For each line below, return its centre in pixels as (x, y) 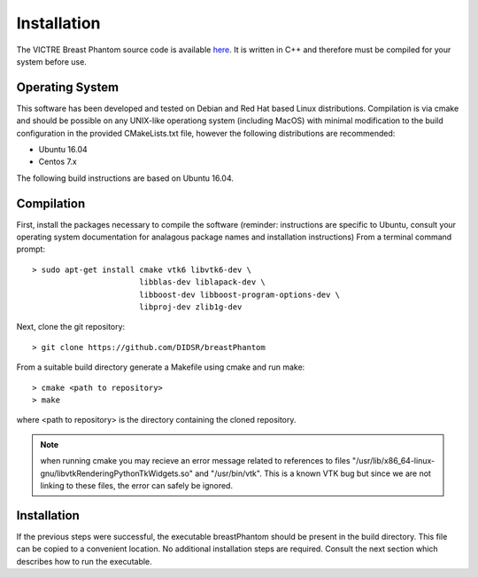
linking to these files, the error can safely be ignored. (137, 485)
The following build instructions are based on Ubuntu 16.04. (125, 178)
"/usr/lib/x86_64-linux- (393, 461)
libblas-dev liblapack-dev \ (202, 282)
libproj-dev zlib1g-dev (190, 307)
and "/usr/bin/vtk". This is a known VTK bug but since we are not (313, 473)
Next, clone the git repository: (71, 327)
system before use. (52, 61)
